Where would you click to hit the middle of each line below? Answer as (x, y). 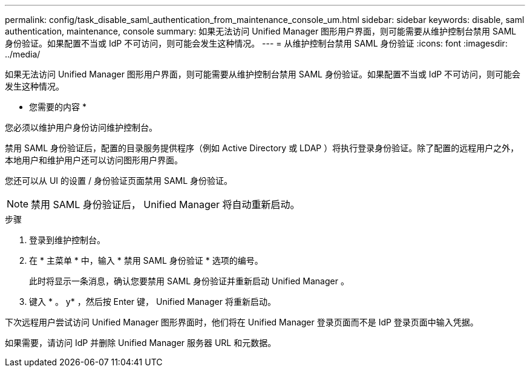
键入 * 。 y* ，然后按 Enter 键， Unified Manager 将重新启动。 (152, 302)
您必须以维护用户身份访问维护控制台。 (81, 127)
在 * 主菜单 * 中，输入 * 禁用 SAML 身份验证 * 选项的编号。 (146, 260)
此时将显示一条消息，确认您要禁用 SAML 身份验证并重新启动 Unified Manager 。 (189, 281)
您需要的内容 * (58, 107)
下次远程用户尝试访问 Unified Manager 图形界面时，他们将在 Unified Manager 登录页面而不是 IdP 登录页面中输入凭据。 (242, 322)
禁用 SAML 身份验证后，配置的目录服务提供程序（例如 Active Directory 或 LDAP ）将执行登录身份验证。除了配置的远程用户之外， (262, 148)
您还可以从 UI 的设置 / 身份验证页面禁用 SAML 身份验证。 (119, 181)
